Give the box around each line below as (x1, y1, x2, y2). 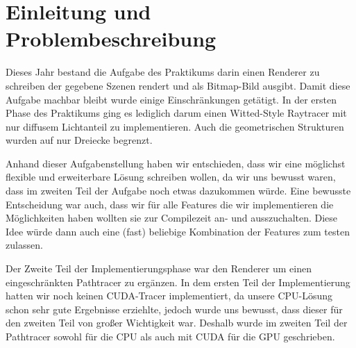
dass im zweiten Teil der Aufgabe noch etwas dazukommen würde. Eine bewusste (6, 183, 351, 198)
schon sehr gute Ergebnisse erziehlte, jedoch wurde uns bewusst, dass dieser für (6, 301, 343, 316)
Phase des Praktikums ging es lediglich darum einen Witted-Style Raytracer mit (6, 106, 347, 120)
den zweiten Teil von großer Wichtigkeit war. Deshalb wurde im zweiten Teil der (6, 315, 348, 330)
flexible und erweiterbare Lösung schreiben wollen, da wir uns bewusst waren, (6, 169, 336, 184)
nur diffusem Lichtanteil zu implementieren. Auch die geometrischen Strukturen (6, 119, 344, 133)
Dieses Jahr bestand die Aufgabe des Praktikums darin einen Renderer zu (6, 65, 320, 79)
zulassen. (6, 238, 43, 252)
